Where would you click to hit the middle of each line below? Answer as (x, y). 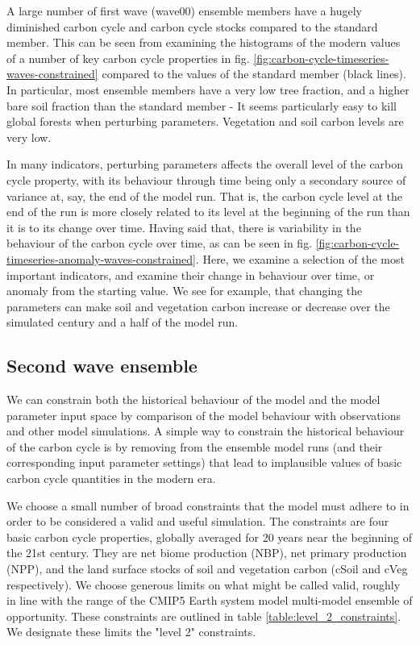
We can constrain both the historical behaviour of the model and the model (193, 399)
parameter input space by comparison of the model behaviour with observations (204, 415)
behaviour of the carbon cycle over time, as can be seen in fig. (160, 243)
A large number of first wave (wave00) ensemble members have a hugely (184, 10)
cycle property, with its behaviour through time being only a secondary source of (206, 179)
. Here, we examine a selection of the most (300, 258)
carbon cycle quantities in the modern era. (111, 479)
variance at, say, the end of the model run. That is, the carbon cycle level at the (205, 196)
